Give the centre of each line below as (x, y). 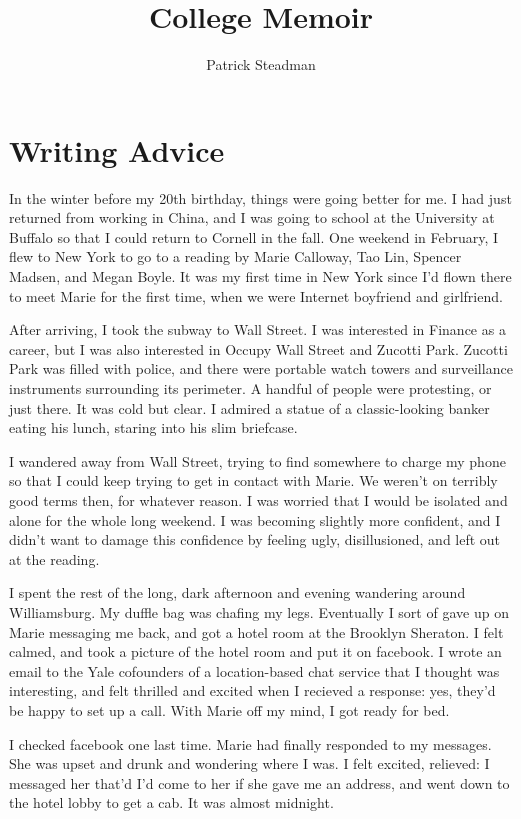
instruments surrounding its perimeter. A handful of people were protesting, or (250, 388)
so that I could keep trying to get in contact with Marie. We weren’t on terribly (253, 480)
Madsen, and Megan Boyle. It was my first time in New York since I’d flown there (260, 276)
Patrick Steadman (261, 64)
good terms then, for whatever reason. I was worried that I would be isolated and (258, 499)
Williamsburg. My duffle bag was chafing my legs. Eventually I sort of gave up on (259, 611)
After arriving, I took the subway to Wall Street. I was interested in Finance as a (257, 329)
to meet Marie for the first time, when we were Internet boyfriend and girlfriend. (256, 295)
